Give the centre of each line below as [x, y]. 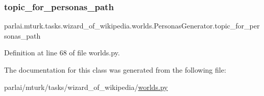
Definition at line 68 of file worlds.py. [62, 53]
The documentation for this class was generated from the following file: [115, 70]
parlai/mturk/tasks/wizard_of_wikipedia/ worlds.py [86, 87]
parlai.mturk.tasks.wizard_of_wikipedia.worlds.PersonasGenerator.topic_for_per [132, 26]
